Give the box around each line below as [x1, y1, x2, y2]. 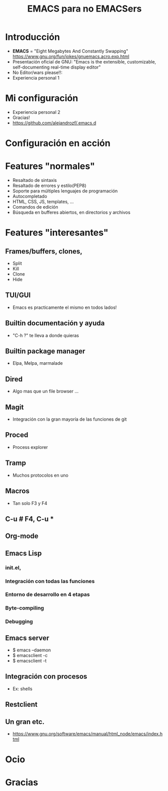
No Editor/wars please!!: [12, 69, 63, 76]
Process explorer [12, 444, 48, 450]
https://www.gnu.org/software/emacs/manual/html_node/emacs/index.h [12, 731, 163, 737]
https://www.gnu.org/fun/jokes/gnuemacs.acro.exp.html [12, 53, 130, 59]
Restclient [5, 700, 38, 709]
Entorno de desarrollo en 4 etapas [5, 591, 90, 598]
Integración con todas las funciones [5, 577, 95, 584]
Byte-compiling [5, 605, 44, 612]
